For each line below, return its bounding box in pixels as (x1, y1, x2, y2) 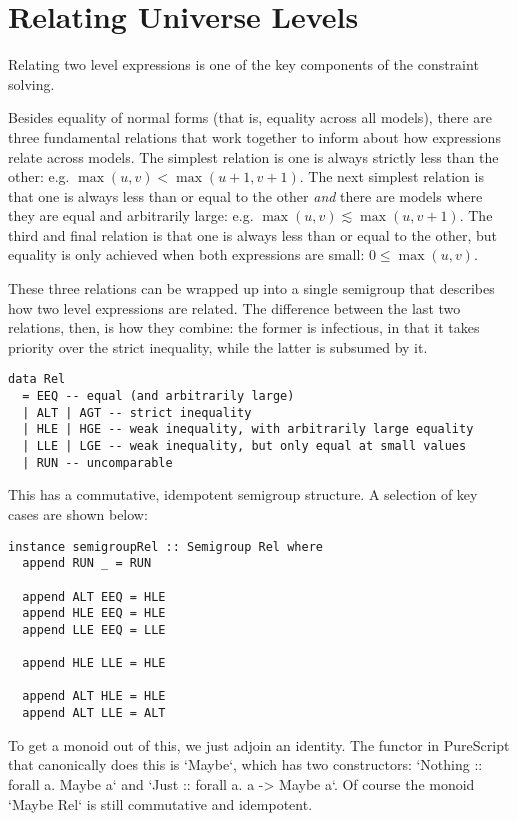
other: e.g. (8, 166, 70, 187)
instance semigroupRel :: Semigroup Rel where (8, 539, 323, 554)
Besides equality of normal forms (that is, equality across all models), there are (8, 107, 492, 128)
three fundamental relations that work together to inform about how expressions (8, 126, 501, 147)
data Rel (8, 372, 66, 387)
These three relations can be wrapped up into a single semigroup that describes (8, 278, 495, 299)
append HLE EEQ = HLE (22, 606, 166, 621)
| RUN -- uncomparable (22, 455, 173, 470)
